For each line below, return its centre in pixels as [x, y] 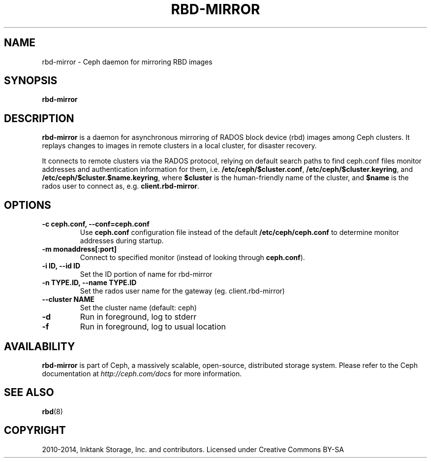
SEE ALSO [29, 393]
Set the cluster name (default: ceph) [138, 308]
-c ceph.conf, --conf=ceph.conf [96, 224]
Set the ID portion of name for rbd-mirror [146, 274]
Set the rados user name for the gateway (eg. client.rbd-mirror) [182, 291]
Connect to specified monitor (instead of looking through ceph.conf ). [192, 258]
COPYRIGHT [35, 430]
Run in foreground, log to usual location [153, 327]
